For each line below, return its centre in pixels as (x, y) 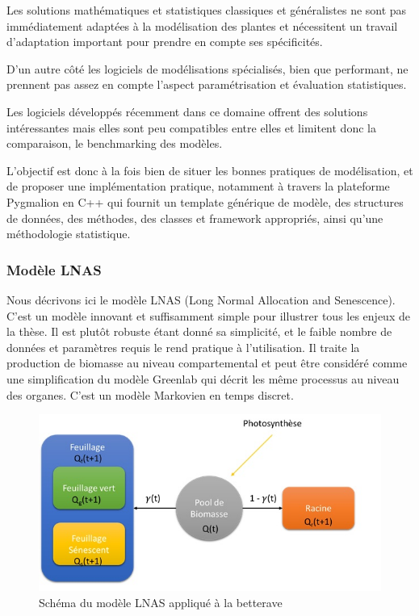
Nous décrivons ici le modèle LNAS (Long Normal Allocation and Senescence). (201, 299)
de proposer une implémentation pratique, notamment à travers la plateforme (198, 186)
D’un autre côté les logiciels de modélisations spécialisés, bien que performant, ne (207, 68)
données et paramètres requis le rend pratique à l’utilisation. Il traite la (183, 347)
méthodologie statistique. (69, 234)
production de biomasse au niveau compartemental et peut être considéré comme (207, 363)
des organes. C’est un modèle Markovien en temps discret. (150, 394)
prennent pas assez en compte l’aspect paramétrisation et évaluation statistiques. (207, 84)
